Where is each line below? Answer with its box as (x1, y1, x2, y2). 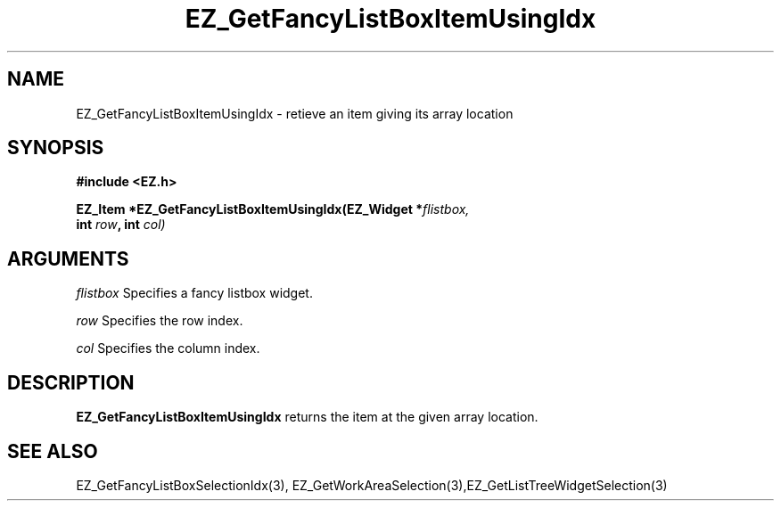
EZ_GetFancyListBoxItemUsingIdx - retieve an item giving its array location (76, 105, 514, 121)
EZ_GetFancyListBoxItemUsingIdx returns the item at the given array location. (76, 409, 538, 425)
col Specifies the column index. (76, 340, 260, 356)
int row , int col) (76, 217, 166, 233)
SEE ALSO (7, 439, 98, 463)
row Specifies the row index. (76, 313, 243, 329)
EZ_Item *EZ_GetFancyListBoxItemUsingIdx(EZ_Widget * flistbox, (76, 201, 470, 217)
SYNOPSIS (7, 136, 104, 160)
